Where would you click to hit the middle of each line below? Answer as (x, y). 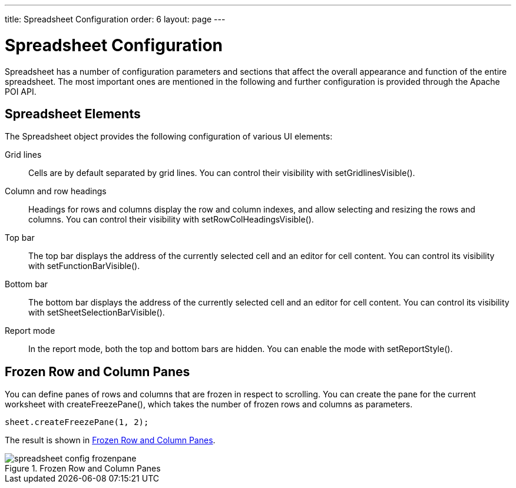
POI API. (21, 91)
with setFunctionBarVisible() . (84, 266)
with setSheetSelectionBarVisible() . (97, 313)
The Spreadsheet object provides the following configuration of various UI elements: (169, 137)
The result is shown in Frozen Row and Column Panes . (110, 440)
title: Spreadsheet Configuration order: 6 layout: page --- (115, 19)
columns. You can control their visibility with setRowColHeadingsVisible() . (171, 220)
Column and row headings (56, 191)
